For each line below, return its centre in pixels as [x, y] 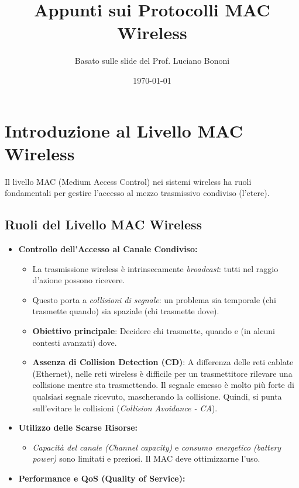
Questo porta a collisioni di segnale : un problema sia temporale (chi [154, 299]
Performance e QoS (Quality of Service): [102, 478]
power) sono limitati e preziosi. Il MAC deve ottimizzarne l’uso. [146, 458]
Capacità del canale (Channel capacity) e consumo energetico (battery [157, 447]
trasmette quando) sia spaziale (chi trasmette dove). [126, 311]
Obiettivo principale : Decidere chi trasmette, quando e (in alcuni [154, 330]
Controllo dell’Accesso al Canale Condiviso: [108, 249]
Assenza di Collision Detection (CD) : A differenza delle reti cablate [163, 362]
